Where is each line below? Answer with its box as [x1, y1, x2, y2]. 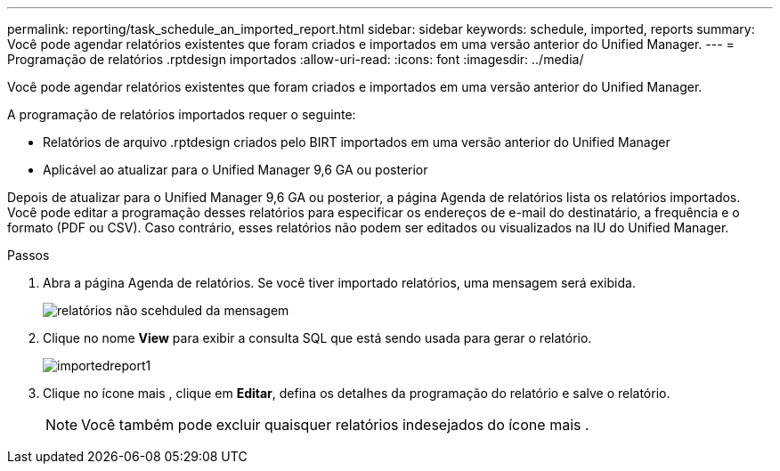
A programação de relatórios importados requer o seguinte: [7, 107, 356, 122]
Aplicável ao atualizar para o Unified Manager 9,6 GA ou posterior [43, 162, 428, 177]
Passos [7, 248, 50, 263]
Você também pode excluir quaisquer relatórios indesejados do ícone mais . [81, 416, 589, 434]
